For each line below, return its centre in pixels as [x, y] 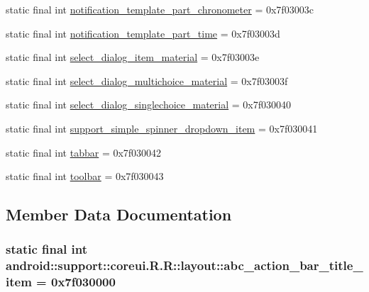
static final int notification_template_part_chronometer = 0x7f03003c [160, 9]
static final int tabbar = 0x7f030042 [84, 152]
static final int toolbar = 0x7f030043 [85, 176]
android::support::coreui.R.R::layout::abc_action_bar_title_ [184, 265]
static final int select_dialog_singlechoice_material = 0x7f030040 [149, 105]
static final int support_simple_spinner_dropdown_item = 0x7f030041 [162, 128]
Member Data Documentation [119, 214]
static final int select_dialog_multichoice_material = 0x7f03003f [147, 80]
